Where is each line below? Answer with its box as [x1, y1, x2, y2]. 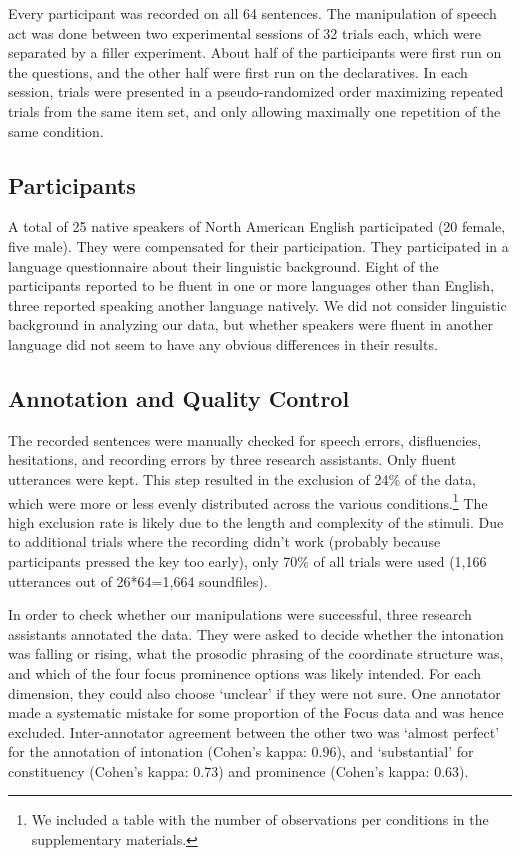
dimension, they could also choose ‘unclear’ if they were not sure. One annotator [8, 682, 501, 703]
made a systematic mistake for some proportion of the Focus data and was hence [8, 702, 504, 723]
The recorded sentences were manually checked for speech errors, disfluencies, [8, 429, 482, 450]
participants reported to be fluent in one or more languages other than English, [8, 275, 495, 296]
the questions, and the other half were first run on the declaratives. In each [8, 61, 468, 82]
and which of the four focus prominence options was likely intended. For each [8, 662, 482, 683]
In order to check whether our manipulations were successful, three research [8, 604, 472, 625]
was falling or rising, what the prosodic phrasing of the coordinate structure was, [8, 643, 504, 664]
